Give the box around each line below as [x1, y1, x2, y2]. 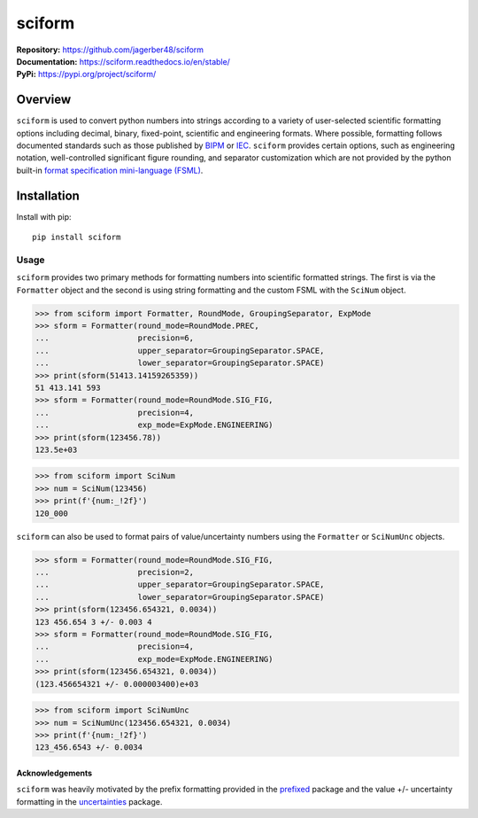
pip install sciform [32, 232, 121, 243]
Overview [16, 92, 72, 107]
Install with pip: [16, 211, 72, 222]
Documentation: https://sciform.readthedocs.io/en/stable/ [16, 56, 230, 66]
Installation [16, 188, 80, 203]
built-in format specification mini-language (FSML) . [16, 165, 204, 175]
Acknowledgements [16, 767, 93, 778]
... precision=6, [35, 333, 195, 343]
